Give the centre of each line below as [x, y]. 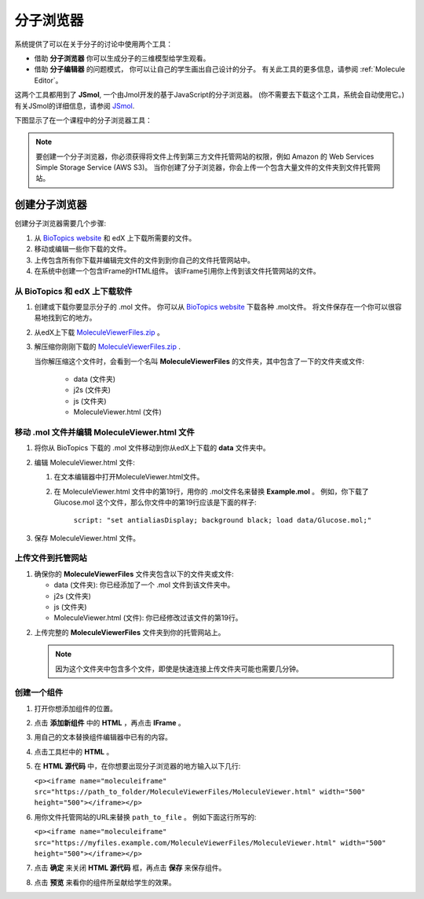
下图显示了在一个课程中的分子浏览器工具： [83, 120]
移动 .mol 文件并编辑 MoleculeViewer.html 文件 [105, 432]
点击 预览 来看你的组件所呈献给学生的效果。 [105, 882]
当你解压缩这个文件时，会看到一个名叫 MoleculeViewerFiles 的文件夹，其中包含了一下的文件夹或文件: [199, 361]
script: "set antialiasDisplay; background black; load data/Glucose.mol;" [223, 520]
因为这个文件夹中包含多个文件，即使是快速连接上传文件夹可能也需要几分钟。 [179, 669]
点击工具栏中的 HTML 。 [74, 751]
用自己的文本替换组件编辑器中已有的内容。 [103, 737]
